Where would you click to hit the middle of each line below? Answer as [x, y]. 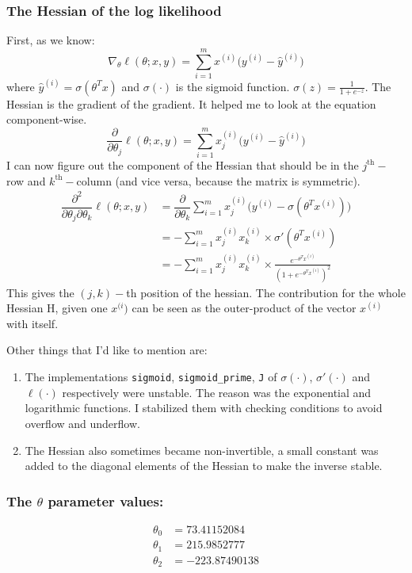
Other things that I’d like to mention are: [107, 350]
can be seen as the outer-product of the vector [244, 308]
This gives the [40, 292]
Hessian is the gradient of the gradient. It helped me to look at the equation [191, 103]
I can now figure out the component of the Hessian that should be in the [183, 164]
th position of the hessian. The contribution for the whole [266, 292]
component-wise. [47, 119]
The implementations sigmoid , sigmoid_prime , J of [151, 377]
